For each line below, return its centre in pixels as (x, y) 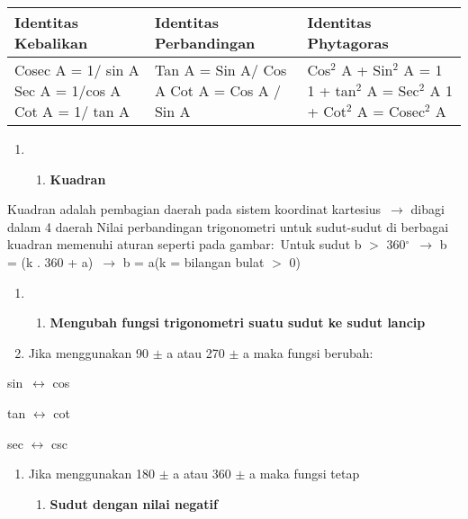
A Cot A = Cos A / (218, 90)
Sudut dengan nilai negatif (134, 503)
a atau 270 (196, 352)
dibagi (427, 209)
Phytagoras (348, 43)
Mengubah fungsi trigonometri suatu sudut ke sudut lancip (238, 322)
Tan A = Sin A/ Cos (220, 70)
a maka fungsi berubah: (308, 352)
